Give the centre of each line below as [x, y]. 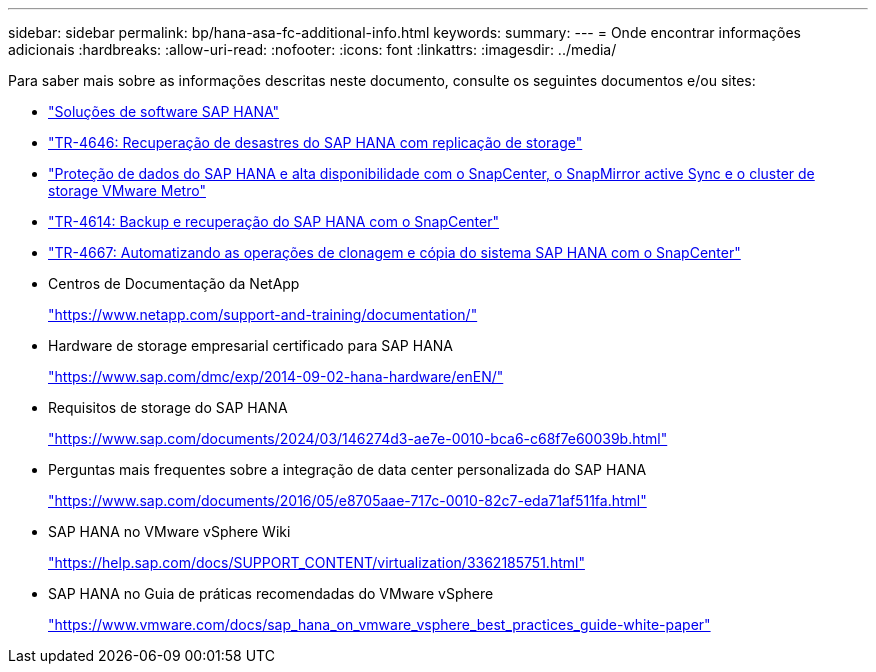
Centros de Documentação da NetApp [174, 283]
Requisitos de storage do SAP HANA [168, 407]
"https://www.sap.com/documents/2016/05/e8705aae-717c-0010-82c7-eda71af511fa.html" [347, 500]
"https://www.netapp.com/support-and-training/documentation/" [263, 314]
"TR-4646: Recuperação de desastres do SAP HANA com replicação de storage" [315, 142]
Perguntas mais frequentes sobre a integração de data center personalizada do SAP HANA [347, 469]
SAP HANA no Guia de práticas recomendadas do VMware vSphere [271, 593]
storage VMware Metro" [127, 190]
